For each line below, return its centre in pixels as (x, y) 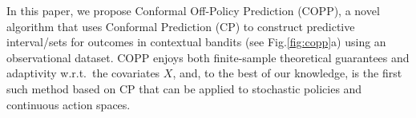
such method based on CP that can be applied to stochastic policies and (184, 88)
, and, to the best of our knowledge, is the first (287, 73)
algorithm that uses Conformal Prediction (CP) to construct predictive (181, 26)
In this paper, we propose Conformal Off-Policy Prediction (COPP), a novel (193, 10)
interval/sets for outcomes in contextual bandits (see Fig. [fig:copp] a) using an (196, 42)
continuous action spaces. (69, 104)
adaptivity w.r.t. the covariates (83, 73)
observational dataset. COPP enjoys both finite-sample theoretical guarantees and (208, 57)
